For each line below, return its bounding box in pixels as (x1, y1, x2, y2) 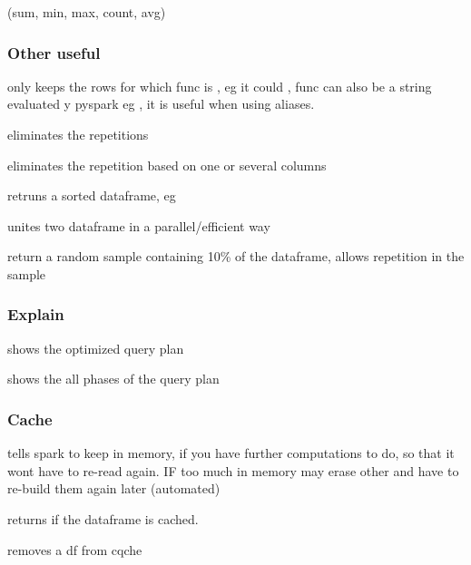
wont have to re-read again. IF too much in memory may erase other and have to (7, 461, 459, 480)
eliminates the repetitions (7, 125, 149, 143)
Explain (7, 303, 64, 326)
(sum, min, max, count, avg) (7, 3, 166, 21)
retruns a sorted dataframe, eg (7, 186, 176, 205)
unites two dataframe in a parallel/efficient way (7, 216, 270, 235)
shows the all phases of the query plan (7, 369, 220, 388)
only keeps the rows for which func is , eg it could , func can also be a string (7, 76, 432, 95)
